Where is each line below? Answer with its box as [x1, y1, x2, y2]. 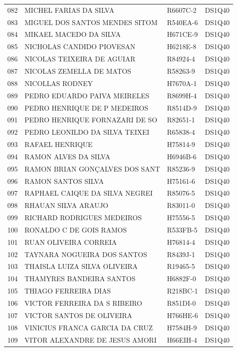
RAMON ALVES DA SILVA [25, 151, 110, 161]
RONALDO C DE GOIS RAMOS [25, 224, 127, 234]
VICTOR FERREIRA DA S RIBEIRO [25, 298, 142, 308]
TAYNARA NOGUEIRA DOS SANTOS [25, 249, 147, 259]
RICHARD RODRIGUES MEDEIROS [25, 212, 142, 223]
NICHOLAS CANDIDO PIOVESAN [25, 41, 135, 52]
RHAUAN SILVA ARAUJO [25, 200, 108, 210]
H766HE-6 [167, 310, 198, 320]
